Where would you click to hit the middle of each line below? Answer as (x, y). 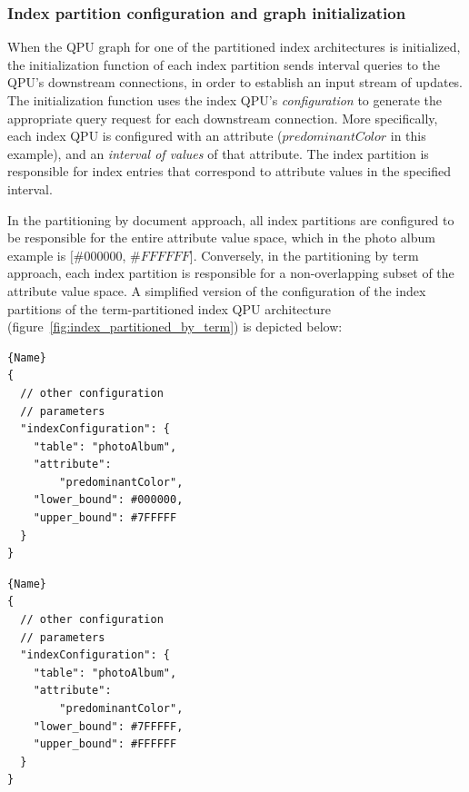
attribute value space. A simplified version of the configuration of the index (217, 290)
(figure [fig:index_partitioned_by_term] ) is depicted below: (175, 327)
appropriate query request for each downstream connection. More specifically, (223, 118)
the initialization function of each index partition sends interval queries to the (224, 64)
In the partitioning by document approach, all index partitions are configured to (231, 219)
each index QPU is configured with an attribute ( (145, 136)
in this (408, 136)
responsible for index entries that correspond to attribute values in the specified (229, 171)
